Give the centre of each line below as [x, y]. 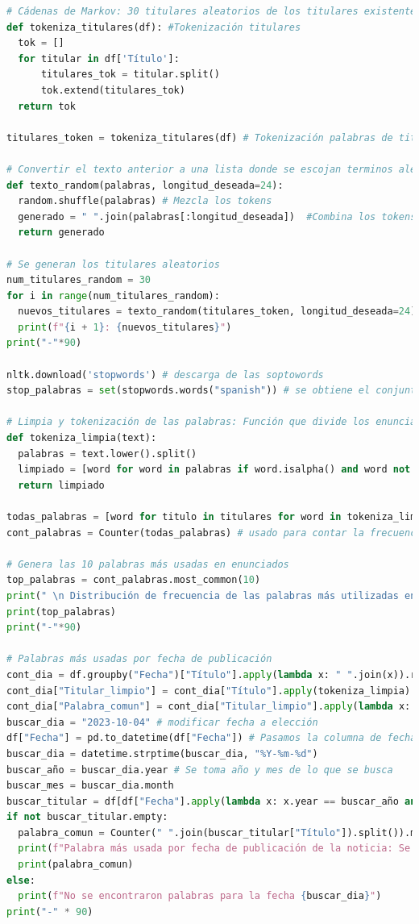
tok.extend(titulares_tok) [113, 90]
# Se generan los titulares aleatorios [113, 264]
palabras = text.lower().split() [108, 454]
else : [21, 880]
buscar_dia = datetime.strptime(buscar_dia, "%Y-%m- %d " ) [162, 753]
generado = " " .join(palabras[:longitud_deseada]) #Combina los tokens [217, 216]
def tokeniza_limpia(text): [82, 438]
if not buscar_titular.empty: [87, 817]
